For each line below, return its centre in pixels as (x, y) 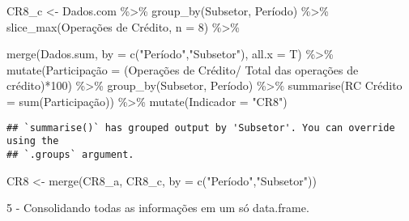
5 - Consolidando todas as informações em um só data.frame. (158, 208)
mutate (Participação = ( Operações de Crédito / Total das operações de (183, 69)
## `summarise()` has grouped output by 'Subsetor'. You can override (201, 127)
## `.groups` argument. (70, 154)
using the (33, 141)
